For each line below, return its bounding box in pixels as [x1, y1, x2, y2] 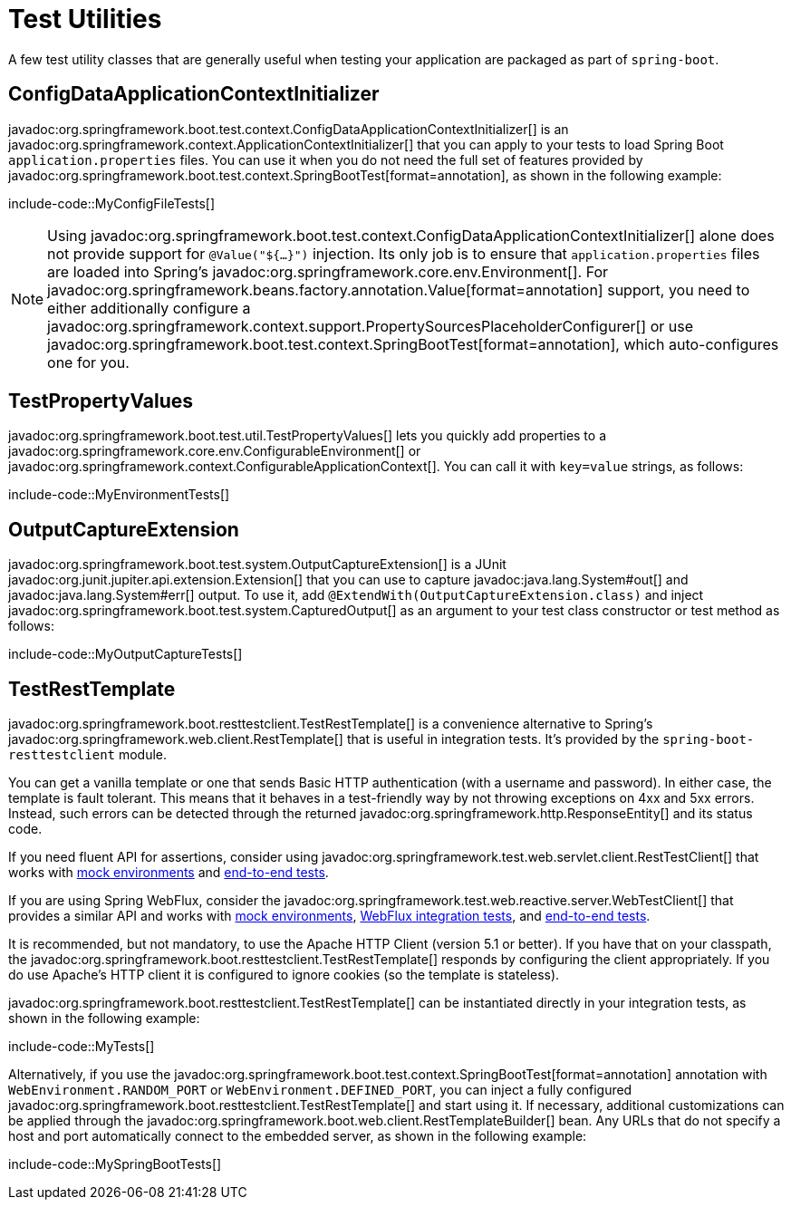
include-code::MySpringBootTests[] [8, 1156, 222, 1173]
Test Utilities [8, 4, 162, 34]
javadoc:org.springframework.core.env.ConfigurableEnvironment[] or [8, 443, 421, 459]
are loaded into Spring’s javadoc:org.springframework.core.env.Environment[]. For [47, 262, 609, 281]
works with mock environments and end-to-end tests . [8, 864, 329, 881]
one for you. [47, 352, 130, 372]
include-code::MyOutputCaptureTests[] [8, 646, 243, 662]
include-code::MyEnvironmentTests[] [8, 487, 230, 503]
